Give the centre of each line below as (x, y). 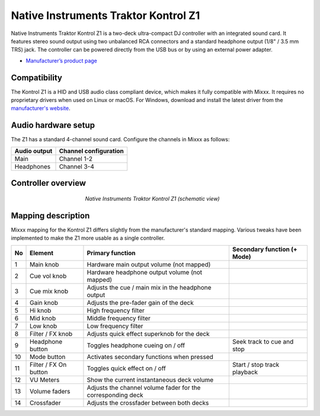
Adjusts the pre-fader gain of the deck (140, 303)
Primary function (111, 253)
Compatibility (36, 77)
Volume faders (50, 392)
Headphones (32, 166)
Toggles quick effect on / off (126, 369)
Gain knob (44, 303)
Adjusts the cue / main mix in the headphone (149, 288)
